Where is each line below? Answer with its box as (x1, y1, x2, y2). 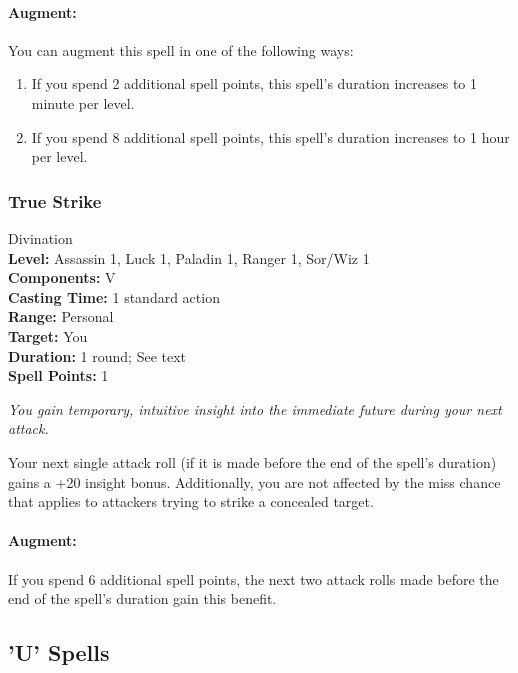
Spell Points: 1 (8, 365, 109, 386)
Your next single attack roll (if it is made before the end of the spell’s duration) (8, 451, 497, 472)
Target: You (8, 325, 88, 346)
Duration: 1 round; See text (8, 345, 187, 366)
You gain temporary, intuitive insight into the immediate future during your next (8, 398, 502, 419)
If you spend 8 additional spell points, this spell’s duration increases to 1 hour (31, 126, 510, 147)
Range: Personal (8, 306, 114, 327)
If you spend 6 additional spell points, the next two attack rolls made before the (8, 568, 499, 589)
